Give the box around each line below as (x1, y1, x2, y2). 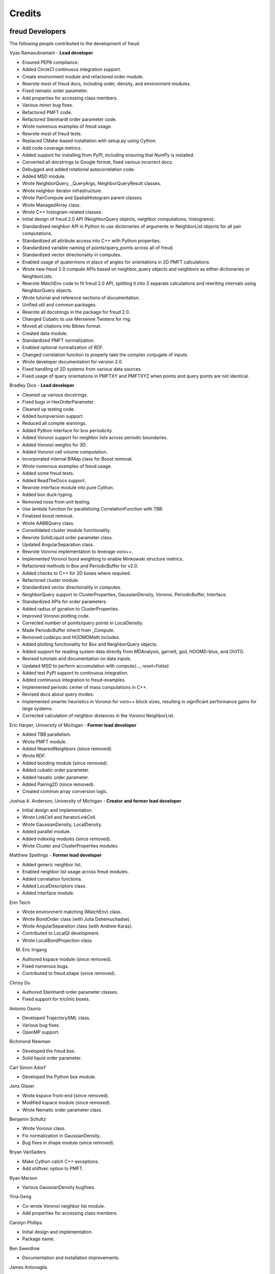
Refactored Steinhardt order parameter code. (22, 116, 117, 122)
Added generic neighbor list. (22, 861, 82, 867)
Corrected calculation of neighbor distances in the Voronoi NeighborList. (22, 712, 175, 719)
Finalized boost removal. (22, 513, 74, 519)
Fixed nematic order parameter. (22, 88, 89, 94)
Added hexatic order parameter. (22, 774, 89, 780)
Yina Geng (9, 1193, 32, 1200)
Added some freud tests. (22, 470, 74, 476)
